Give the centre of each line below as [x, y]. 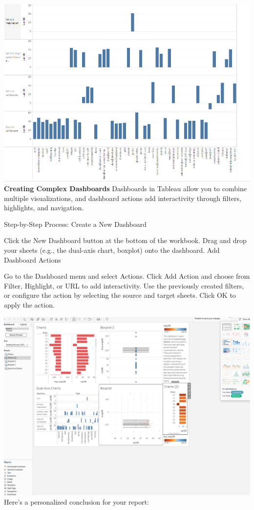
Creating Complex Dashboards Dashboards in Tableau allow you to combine [125, 188]
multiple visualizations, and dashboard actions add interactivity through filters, [123, 198]
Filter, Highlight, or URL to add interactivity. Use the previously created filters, [124, 285]
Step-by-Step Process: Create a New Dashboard [75, 224]
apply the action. [29, 305]
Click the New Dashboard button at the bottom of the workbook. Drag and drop [125, 240]
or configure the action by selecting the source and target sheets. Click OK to [120, 295]
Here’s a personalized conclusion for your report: [76, 502]
